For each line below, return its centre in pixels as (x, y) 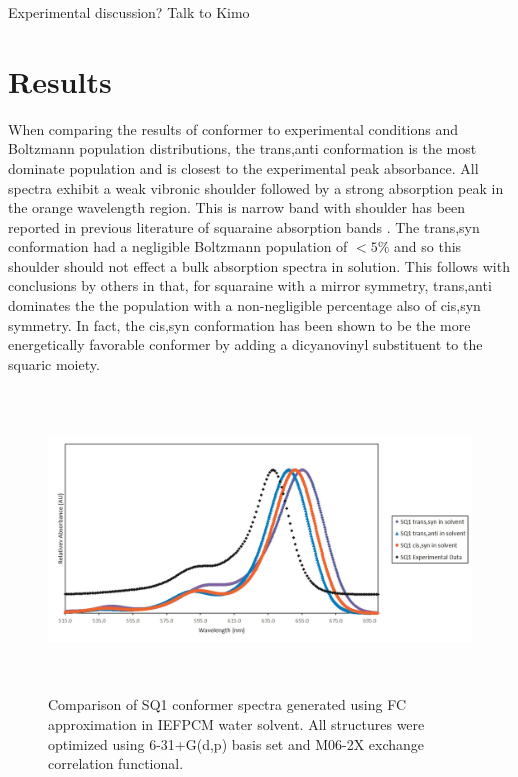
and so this (428, 246)
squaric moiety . (54, 363)
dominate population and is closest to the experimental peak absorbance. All (243, 167)
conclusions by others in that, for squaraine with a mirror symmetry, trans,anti (250, 285)
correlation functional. (116, 763)
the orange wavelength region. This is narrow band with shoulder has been (237, 207)
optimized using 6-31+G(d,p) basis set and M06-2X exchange (236, 743)
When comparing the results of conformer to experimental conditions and (233, 128)
